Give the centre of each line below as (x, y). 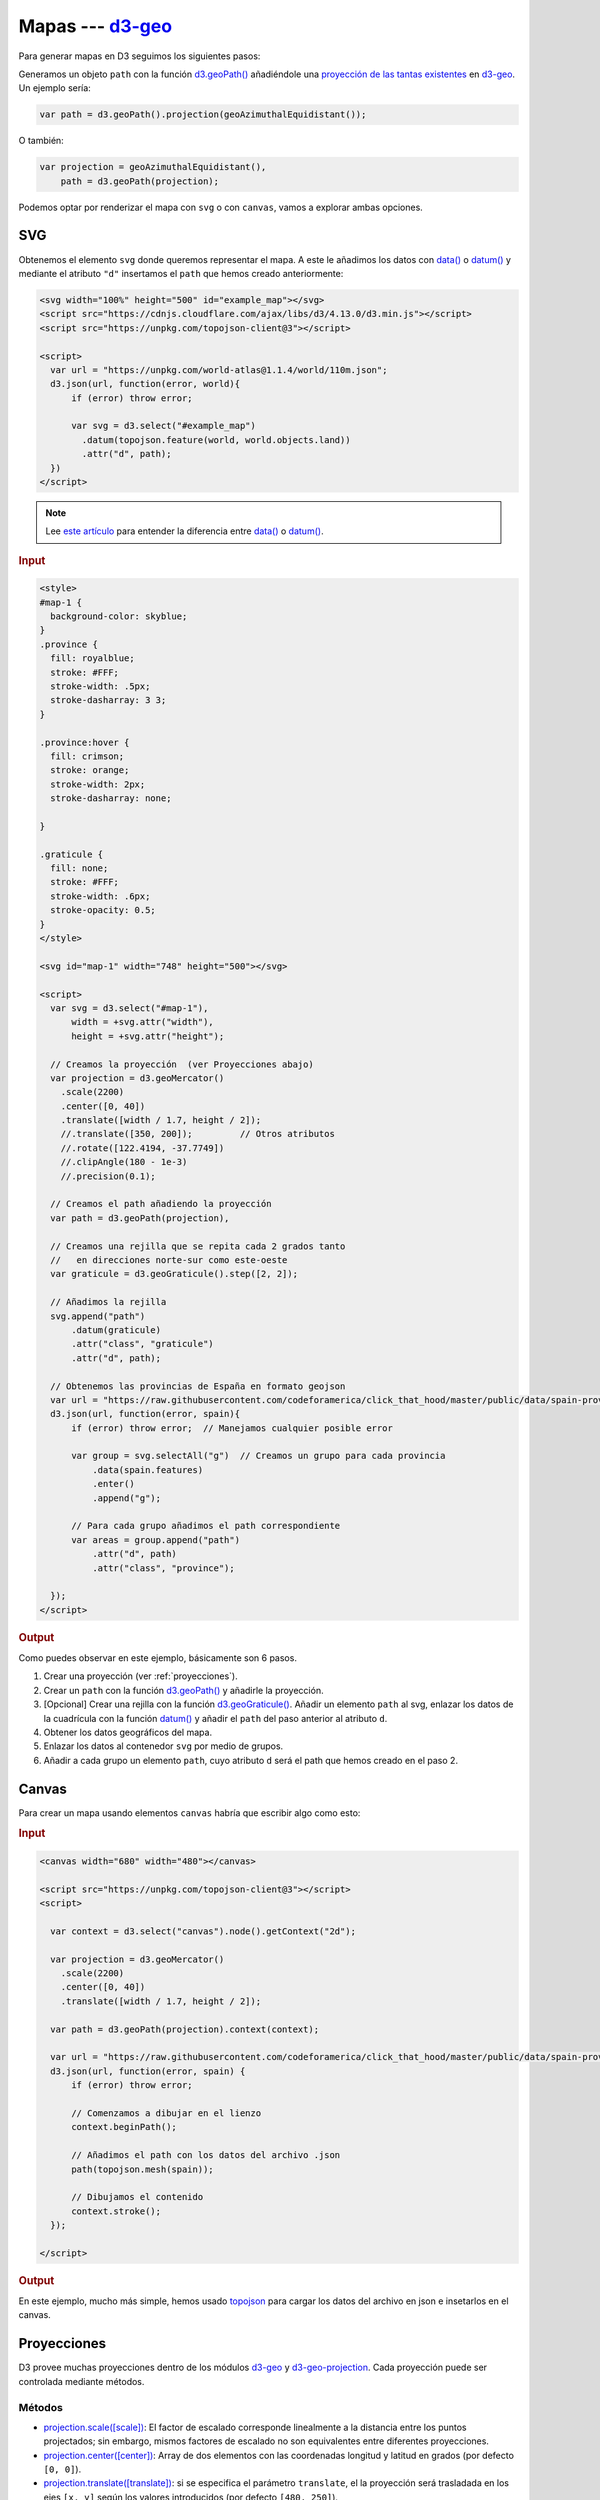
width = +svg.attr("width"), (142, 1022)
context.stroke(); (116, 2211)
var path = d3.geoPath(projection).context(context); (185, 2029)
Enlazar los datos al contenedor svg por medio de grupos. (163, 1746)
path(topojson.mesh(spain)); (142, 2169)
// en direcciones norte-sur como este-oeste (169, 1260)
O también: (41, 141)
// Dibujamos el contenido (137, 2197)
